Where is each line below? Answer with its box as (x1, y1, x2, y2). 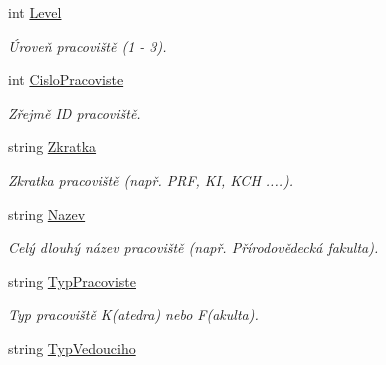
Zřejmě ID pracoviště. (8, 102, 141, 123)
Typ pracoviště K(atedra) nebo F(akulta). (8, 304, 259, 325)
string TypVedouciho (8, 337, 136, 358)
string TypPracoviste (8, 270, 136, 291)
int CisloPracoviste (8, 69, 124, 90)
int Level (8, 2, 62, 22)
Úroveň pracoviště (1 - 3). (8, 35, 167, 56)
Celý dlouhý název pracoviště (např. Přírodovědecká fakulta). (8, 237, 379, 258)
